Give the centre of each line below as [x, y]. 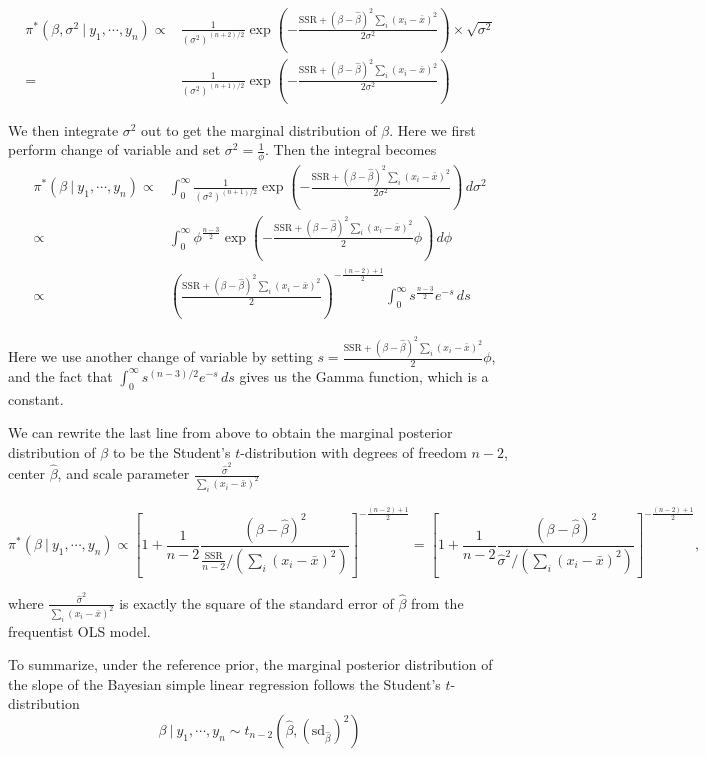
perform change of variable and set [114, 149]
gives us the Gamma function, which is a [364, 375]
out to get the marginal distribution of [259, 129]
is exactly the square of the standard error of [256, 602]
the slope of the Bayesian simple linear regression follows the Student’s [224, 683]
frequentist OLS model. [79, 630]
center [26, 473]
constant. [36, 398]
